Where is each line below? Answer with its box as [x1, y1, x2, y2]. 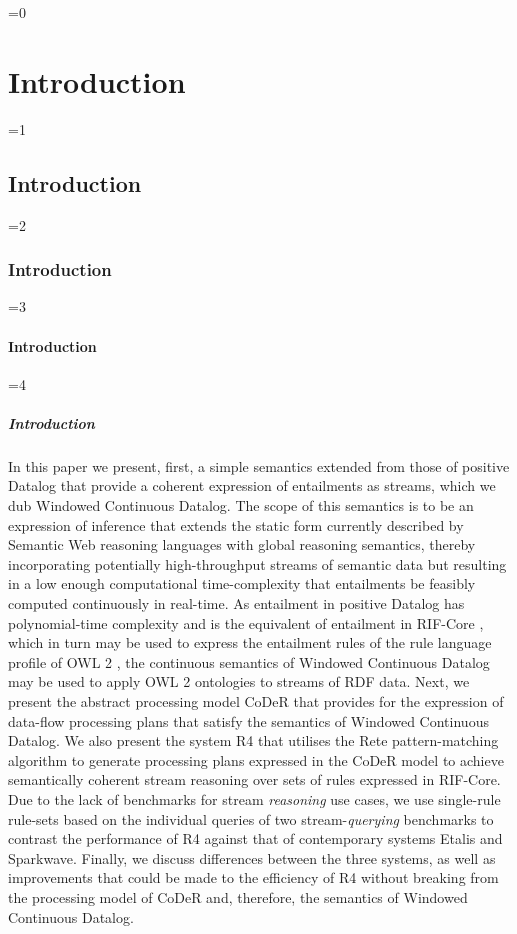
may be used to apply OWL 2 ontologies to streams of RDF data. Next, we [8, 671, 470, 692]
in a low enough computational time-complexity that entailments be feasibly [8, 573, 476, 594]
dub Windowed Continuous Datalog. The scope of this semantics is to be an [8, 495, 474, 516]
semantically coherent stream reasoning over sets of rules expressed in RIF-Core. [8, 769, 501, 790]
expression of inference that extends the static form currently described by [8, 514, 464, 535]
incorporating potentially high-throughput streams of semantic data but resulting [8, 553, 507, 574]
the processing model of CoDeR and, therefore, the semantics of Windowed [8, 886, 468, 907]
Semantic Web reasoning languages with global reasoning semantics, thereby [8, 534, 476, 555]
